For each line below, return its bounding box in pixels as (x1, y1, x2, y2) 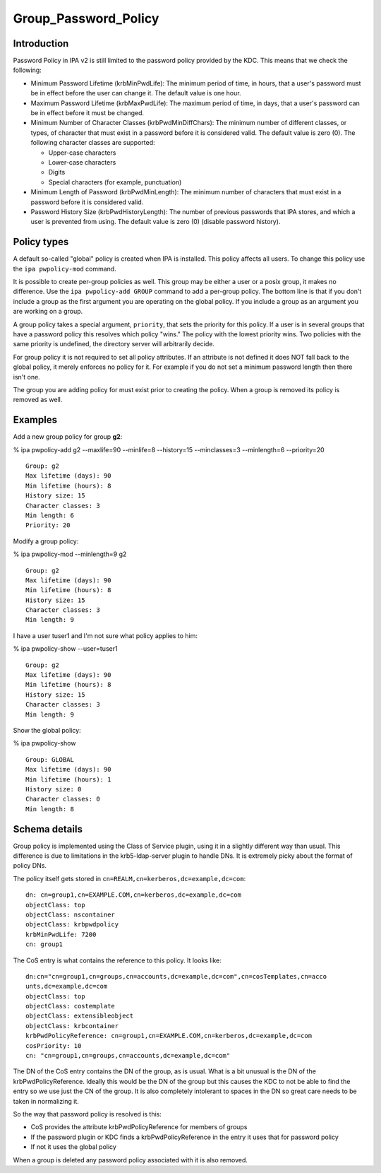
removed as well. (13, 396, 63, 404)
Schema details (13, 823, 83, 835)
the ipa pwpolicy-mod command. (13, 264, 116, 273)
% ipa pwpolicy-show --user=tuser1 (13, 644, 118, 653)
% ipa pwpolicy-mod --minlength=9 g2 (13, 550, 127, 558)
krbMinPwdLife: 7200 (25, 930, 97, 938)
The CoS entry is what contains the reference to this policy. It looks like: (13, 956, 222, 965)
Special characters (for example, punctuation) (48, 177, 182, 187)
